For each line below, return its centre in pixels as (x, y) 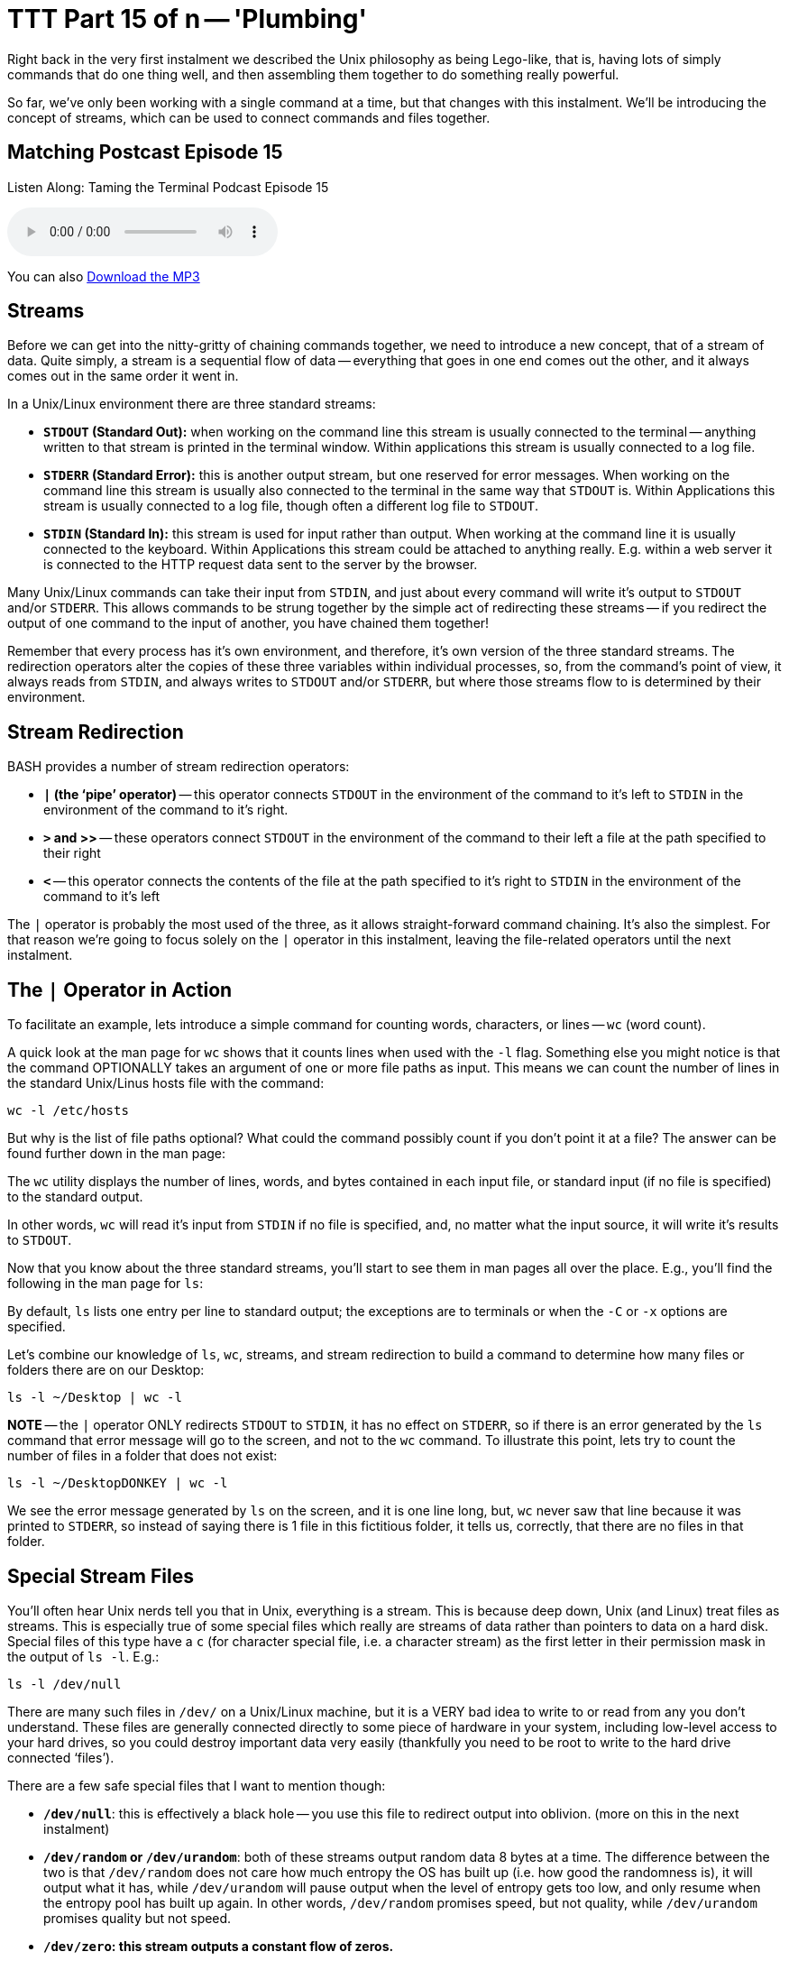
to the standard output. (75, 1197)
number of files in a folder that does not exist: (142, 1456)
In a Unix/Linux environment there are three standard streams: (192, 404)
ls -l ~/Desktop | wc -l (95, 1398)
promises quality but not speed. (138, 1918)
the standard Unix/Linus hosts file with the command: (166, 1083)
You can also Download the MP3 (104, 276)
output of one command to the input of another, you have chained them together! (248, 623)
